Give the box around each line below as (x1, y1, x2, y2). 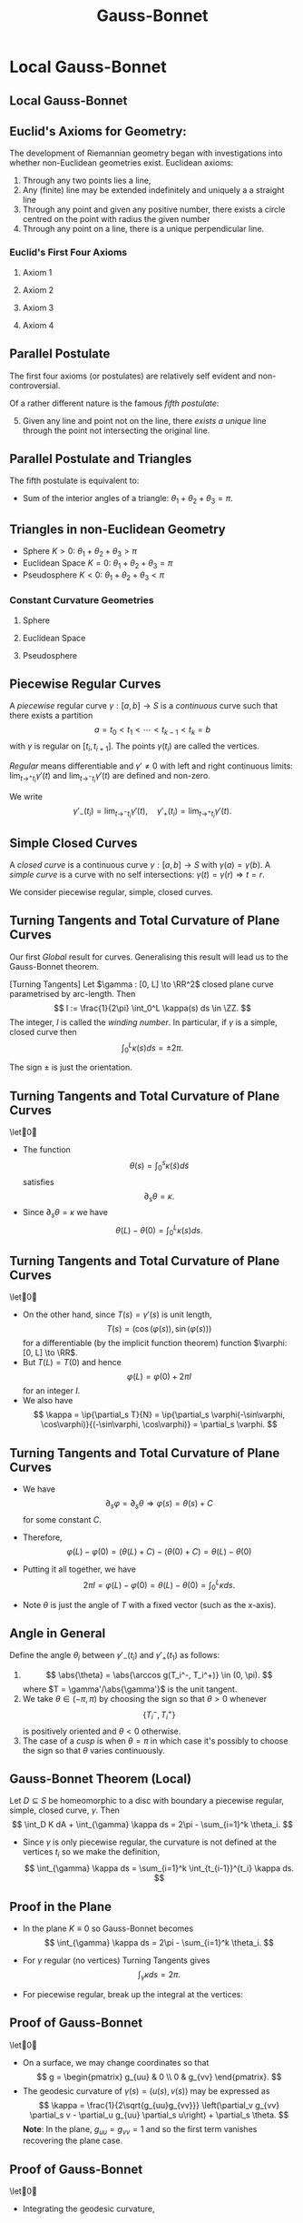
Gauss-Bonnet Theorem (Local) (9, 1771, 192, 1786)
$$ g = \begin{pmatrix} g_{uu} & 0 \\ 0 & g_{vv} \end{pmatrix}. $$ (36, 2071, 282, 2082)
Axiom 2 (22, 284, 54, 296)
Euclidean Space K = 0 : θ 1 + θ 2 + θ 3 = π (22, 557, 173, 570)
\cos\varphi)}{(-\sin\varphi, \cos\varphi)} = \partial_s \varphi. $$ (40, 1419, 279, 1430)
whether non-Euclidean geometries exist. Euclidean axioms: (9, 157, 234, 168)
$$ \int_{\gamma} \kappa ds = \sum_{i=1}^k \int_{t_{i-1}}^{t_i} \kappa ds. (24, 1863, 295, 1874)
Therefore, (22, 1532, 63, 1543)
